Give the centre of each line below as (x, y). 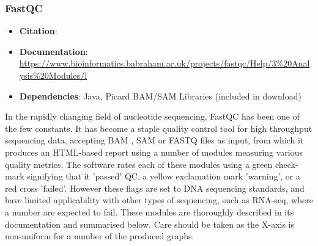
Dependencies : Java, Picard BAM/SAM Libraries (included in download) (160, 96)
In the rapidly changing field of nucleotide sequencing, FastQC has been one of (152, 116)
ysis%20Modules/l (53, 75)
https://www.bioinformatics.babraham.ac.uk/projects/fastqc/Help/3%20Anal (165, 63)
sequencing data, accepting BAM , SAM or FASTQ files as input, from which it (154, 140)
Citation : (38, 31)
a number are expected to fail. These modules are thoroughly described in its (150, 212)
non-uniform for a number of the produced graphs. (100, 236)
